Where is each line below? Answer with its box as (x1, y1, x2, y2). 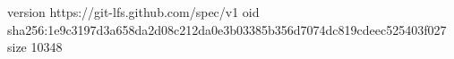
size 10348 (7, 38, 63, 56)
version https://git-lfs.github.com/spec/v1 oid (7, 3, 260, 21)
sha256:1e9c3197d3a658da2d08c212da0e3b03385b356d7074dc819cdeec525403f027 (7, 20, 447, 38)
